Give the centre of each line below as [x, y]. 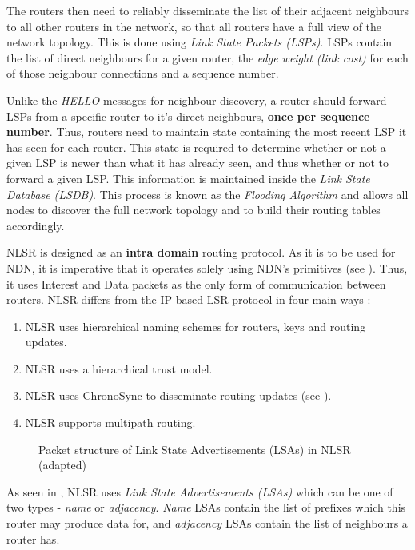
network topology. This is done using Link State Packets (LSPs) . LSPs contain [200, 42]
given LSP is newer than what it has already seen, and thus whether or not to [198, 163]
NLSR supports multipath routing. [110, 422]
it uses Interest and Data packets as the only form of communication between [196, 283]
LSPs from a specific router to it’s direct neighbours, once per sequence [188, 116]
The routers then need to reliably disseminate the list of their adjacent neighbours [208, 10]
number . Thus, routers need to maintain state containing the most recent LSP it [207, 132]
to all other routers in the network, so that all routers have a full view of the [194, 26]
